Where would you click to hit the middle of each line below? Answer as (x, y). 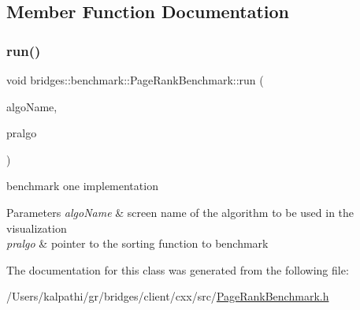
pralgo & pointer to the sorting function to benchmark (137, 243)
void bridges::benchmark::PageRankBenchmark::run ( (135, 80)
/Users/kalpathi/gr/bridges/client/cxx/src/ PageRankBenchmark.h (168, 296)
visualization (37, 228)
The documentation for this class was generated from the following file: (178, 269)
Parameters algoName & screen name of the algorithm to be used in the (180, 212)
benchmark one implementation (82, 186)
